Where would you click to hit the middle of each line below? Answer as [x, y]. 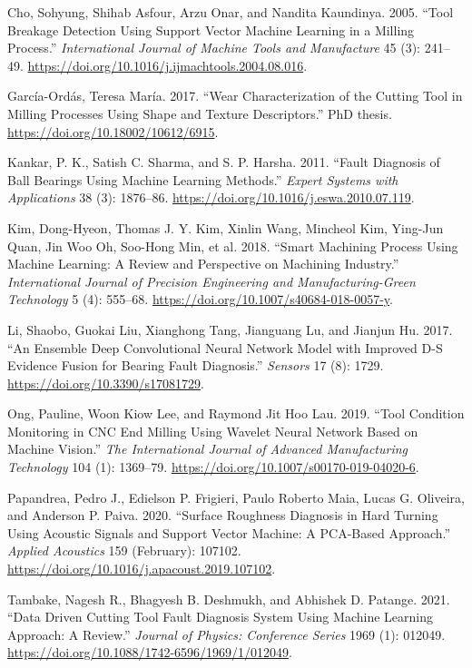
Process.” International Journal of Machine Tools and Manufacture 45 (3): [214, 48]
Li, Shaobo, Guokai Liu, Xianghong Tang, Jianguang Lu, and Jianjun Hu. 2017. [230, 329]
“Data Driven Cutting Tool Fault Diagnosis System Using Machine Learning [220, 617]
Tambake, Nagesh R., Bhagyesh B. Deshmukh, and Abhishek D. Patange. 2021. [229, 599]
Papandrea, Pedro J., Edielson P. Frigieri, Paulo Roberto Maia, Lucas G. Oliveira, [236, 497]
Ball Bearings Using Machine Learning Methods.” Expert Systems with [203, 179]
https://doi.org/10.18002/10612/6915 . [113, 131]
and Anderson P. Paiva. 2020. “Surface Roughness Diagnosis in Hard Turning [223, 515]
